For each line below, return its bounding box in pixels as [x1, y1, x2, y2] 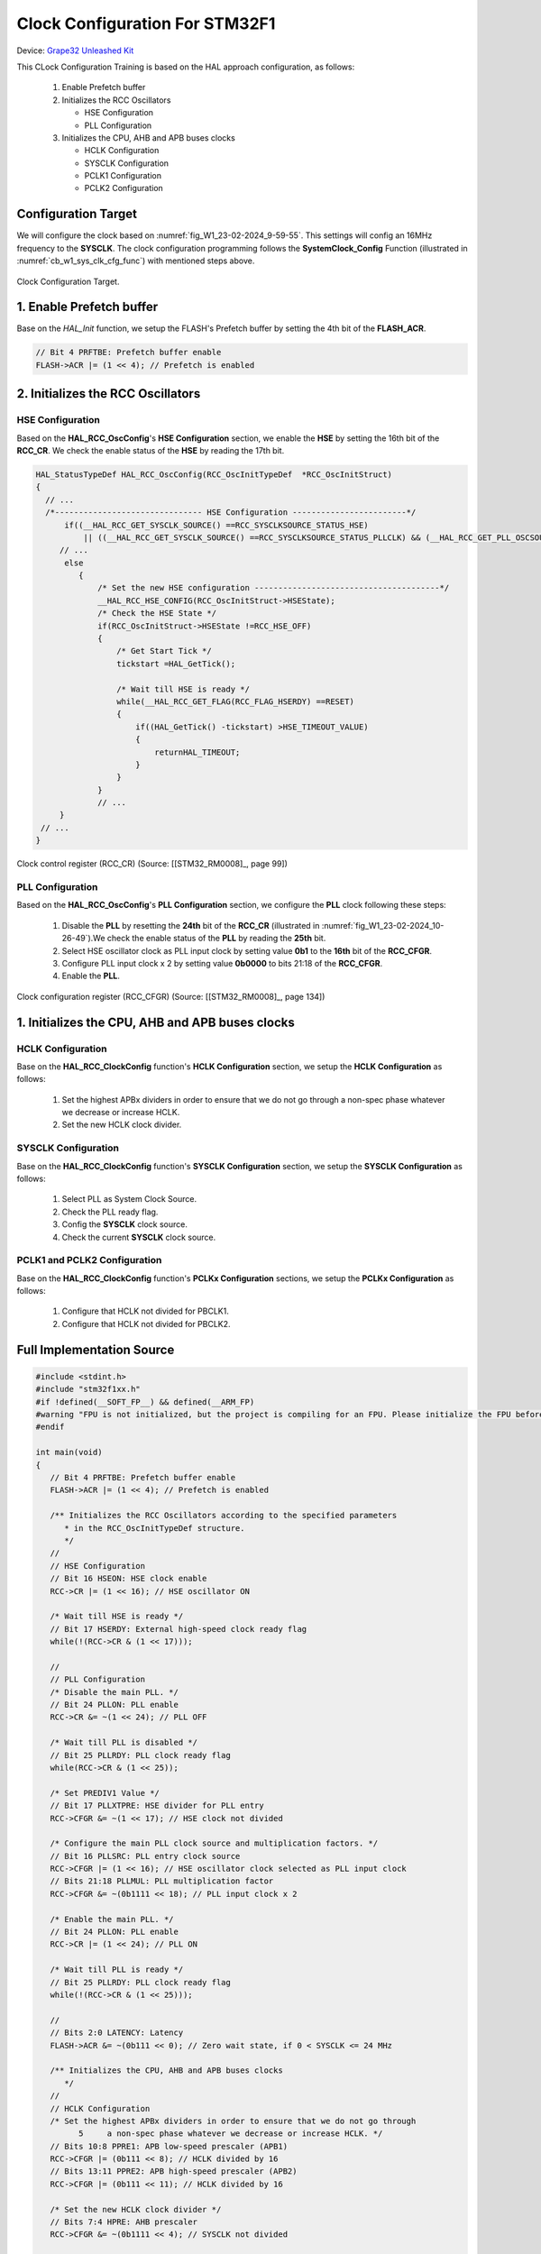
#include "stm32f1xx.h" [35, 1384, 142, 1395]
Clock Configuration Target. [16, 276, 120, 287]
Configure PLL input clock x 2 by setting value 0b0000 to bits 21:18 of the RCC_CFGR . [61, 957, 383, 968]
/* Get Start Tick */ [115, 646, 212, 656]
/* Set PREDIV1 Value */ [50, 1788, 160, 1798]
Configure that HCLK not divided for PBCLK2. [61, 1318, 231, 1329]
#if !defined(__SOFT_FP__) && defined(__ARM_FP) [35, 1397, 255, 1406]
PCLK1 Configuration [84, 170, 162, 181]
